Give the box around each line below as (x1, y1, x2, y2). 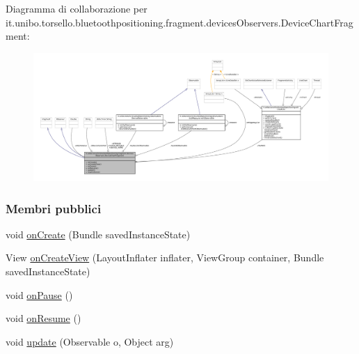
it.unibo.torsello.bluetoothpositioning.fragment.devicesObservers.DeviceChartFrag (6, 15, 353, 29)
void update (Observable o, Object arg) (6, 334, 174, 348)
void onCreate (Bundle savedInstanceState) (6, 226, 191, 241)
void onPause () (6, 287, 73, 302)
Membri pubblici (6, 199, 102, 217)
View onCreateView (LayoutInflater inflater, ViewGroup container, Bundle (6, 250, 324, 265)
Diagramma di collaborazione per (6, 1, 147, 15)
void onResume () (6, 311, 81, 325)
